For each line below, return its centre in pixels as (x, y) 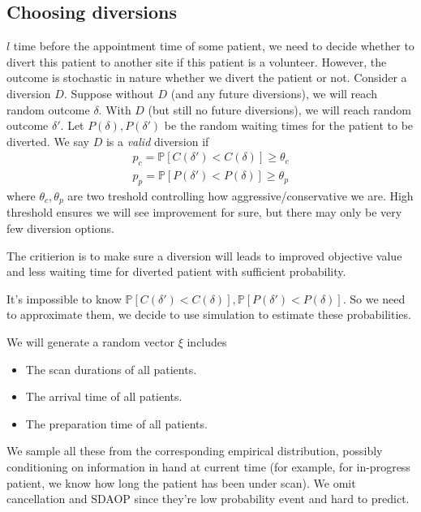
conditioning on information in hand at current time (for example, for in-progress (208, 467)
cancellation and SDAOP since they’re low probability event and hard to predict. (208, 499)
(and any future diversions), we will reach (274, 93)
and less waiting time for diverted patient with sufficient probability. (176, 271)
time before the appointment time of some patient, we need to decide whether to (214, 46)
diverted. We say (48, 141)
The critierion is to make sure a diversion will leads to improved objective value (204, 255)
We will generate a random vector (90, 342)
